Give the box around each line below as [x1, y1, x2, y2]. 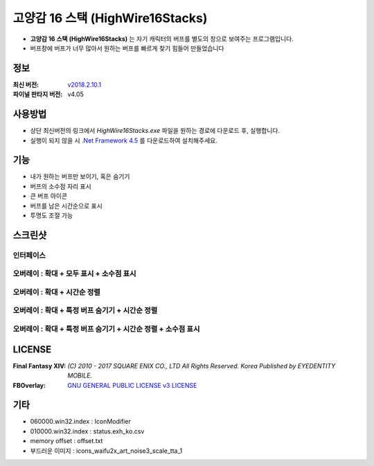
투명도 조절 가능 [30, 211, 73, 219]
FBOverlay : [12, 381, 46, 389]
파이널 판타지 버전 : [12, 90, 63, 98]
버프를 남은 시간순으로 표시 [30, 201, 103, 210]
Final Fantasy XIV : [12, 361, 66, 370]
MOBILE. [67, 371, 93, 380]
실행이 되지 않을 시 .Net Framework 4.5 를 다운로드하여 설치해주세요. [30, 136, 217, 145]
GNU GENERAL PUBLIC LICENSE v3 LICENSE [67, 381, 197, 389]
